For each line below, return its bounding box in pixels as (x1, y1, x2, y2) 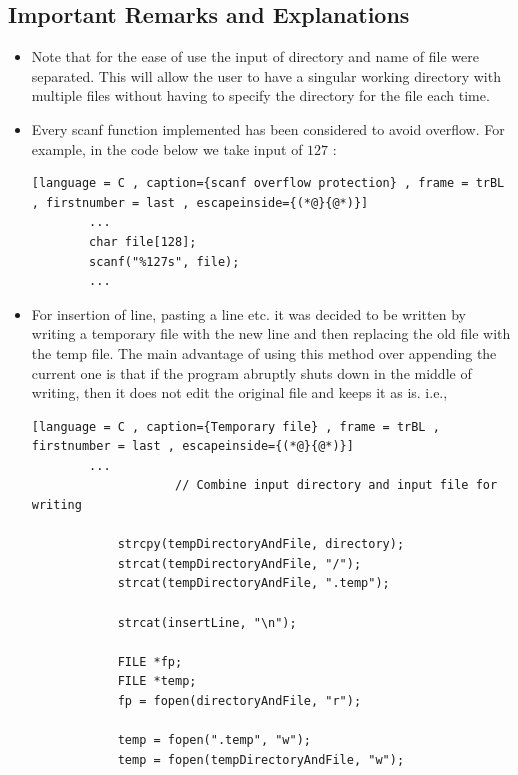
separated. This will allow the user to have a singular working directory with (31, 65, 501, 86)
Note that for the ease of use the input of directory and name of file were (31, 46, 479, 67)
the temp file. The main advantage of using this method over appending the (31, 342, 497, 363)
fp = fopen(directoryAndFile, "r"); (117, 694, 362, 709)
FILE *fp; (117, 654, 183, 669)
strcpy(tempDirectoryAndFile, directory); (117, 537, 405, 552)
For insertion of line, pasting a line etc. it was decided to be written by (31, 303, 466, 324)
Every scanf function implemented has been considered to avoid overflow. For (31, 118, 505, 139)
